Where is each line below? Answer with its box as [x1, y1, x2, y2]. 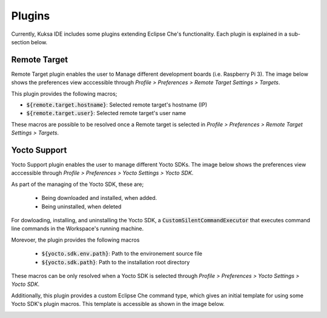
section [11, 38, 30, 45]
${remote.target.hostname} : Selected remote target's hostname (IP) [26, 101, 208, 108]
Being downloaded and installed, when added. [41, 194, 157, 202]
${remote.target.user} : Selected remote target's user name [26, 110, 187, 117]
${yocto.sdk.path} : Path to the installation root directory [41, 258, 190, 266]
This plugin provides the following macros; [11, 90, 117, 97]
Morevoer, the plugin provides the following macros [11, 236, 140, 243]
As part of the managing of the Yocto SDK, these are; [11, 181, 144, 188]
